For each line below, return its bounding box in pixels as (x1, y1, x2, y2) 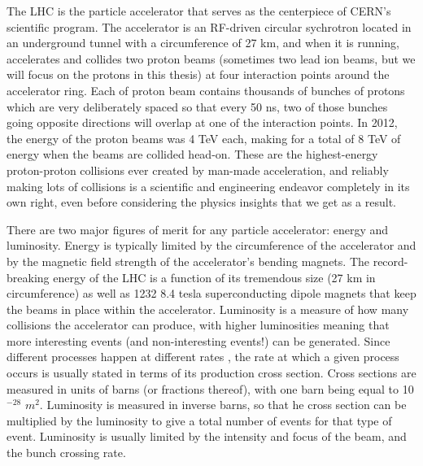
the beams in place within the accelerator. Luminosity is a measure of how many (7, 300, 409, 317)
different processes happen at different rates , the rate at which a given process (7, 348, 399, 365)
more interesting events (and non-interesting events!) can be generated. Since (7, 332, 390, 349)
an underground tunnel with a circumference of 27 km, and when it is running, (7, 34, 399, 51)
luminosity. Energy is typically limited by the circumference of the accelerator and (7, 237, 416, 254)
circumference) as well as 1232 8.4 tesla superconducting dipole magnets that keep (7, 285, 416, 302)
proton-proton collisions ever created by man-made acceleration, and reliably (7, 161, 389, 178)
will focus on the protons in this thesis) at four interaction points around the (7, 66, 390, 83)
